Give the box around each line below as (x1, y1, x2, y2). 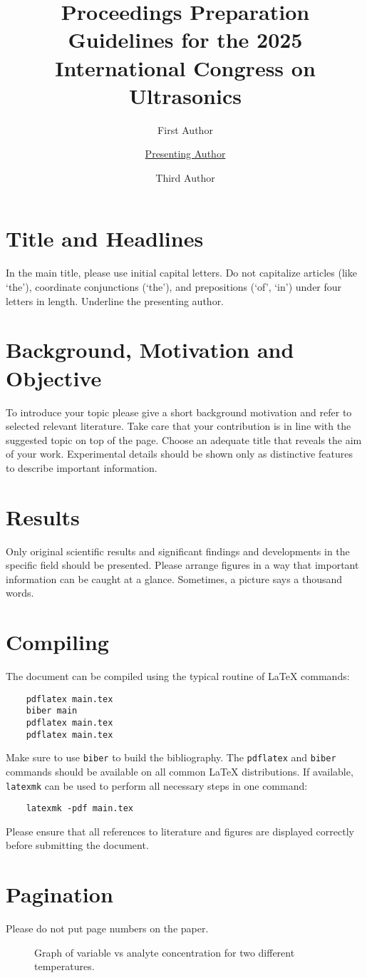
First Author (157, 122, 213, 137)
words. (6, 585, 34, 600)
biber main (26, 706, 78, 716)
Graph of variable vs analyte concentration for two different (34, 944, 295, 959)
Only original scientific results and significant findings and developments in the (6, 543, 350, 558)
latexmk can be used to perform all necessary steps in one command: (6, 778, 308, 793)
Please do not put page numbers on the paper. (6, 921, 209, 936)
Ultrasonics (129, 81, 242, 110)
